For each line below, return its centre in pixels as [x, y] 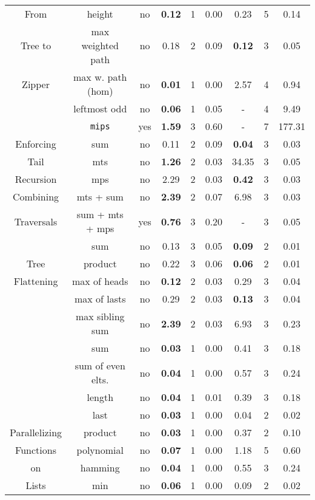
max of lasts [100, 299]
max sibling [100, 316]
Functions [36, 450]
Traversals [36, 221]
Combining [36, 197]
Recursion [36, 179]
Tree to [36, 45]
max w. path [100, 77]
